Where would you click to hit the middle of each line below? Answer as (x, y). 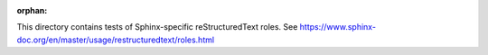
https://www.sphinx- (338, 27)
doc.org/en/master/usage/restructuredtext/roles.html (116, 40)
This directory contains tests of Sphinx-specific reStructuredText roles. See (157, 27)
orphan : (32, 10)
